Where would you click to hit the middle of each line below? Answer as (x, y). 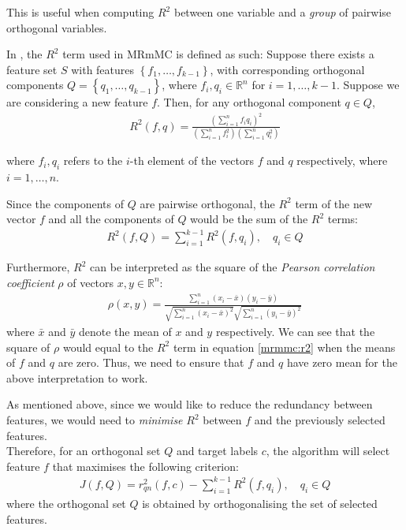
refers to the (93, 160)
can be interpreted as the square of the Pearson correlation (233, 267)
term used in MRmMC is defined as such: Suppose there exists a (218, 54)
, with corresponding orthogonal (287, 69)
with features (103, 69)
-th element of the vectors (192, 160)
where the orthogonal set (66, 503)
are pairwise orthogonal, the (207, 203)
